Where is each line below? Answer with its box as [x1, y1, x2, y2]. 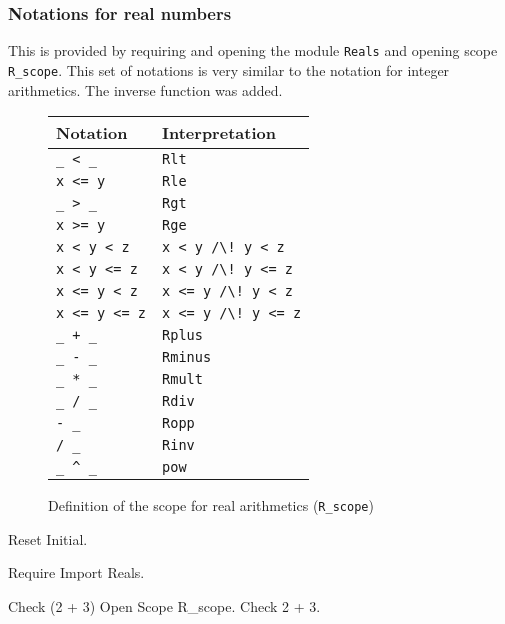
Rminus [162, 349, 212, 366]
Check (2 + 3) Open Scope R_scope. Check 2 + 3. [8, 595, 321, 616]
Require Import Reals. [8, 562, 145, 583]
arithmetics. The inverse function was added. [8, 79, 283, 100]
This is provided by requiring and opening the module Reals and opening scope [8, 40, 498, 61]
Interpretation [162, 121, 276, 145]
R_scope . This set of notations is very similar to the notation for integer [8, 59, 450, 80]
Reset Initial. [8, 528, 88, 549]
